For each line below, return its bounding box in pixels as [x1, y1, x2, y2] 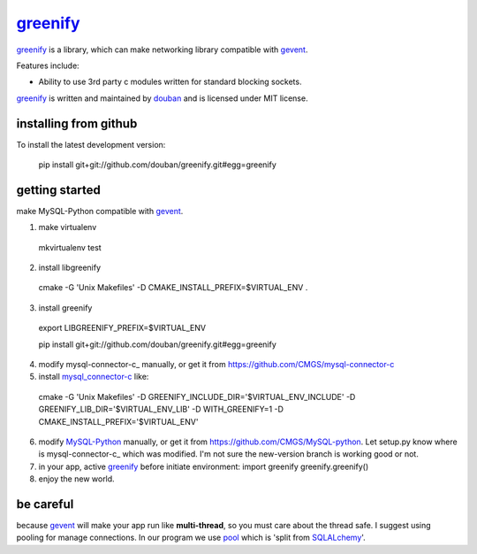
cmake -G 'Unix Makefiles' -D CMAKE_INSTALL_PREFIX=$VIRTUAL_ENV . [38, 282, 308, 293]
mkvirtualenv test [38, 242, 102, 252]
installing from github [16, 116, 138, 131]
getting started [16, 182, 101, 197]
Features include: [16, 60, 79, 71]
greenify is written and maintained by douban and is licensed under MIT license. [16, 93, 308, 104]
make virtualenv [38, 222, 97, 233]
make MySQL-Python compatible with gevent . [16, 205, 184, 216]
